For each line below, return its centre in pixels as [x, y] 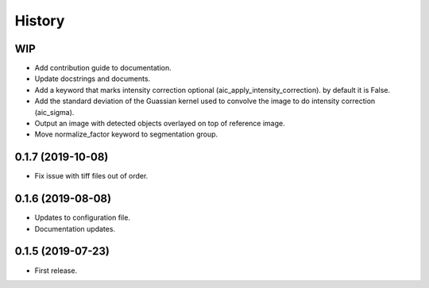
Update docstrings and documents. [93, 79]
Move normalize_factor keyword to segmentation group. [126, 134]
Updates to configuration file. [83, 217]
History [40, 21]
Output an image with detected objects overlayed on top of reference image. [160, 124]
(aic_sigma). [54, 112]
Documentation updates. [75, 228]
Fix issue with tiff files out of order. [91, 176]
